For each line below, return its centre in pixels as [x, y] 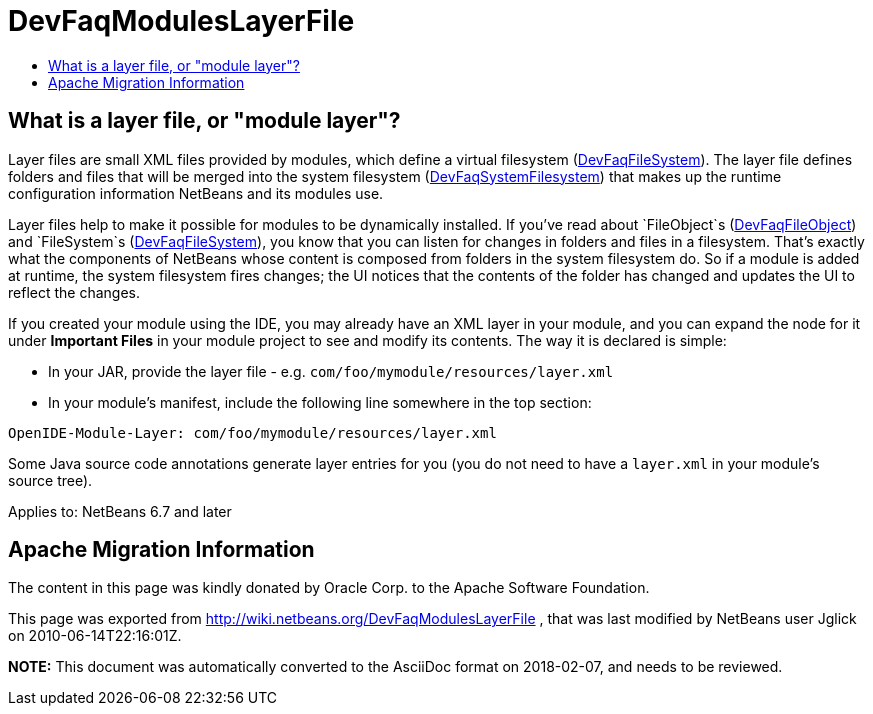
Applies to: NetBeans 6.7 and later [120, 511]
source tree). [50, 480]
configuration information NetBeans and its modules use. [196, 193]
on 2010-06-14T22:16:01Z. [95, 636]
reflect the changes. [74, 292]
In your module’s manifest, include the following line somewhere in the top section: [320, 402]
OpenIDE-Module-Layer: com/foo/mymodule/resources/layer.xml [252, 432]
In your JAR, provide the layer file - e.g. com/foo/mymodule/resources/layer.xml [331, 371]
